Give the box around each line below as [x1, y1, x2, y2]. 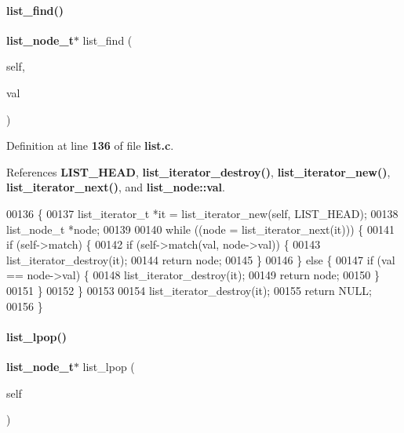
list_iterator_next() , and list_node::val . [6, 179, 225, 195]
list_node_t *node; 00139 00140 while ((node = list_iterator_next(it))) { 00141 [6, 220, 395, 237]
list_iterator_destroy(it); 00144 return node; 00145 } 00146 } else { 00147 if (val [6, 251, 395, 267]
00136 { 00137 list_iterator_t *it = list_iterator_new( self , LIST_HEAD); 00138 [6, 205, 399, 221]
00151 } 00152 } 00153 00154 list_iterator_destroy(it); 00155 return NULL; [6, 282, 372, 298]
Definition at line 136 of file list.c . [6, 137, 174, 154]
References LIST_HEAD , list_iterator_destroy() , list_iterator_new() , [6, 163, 391, 180]
